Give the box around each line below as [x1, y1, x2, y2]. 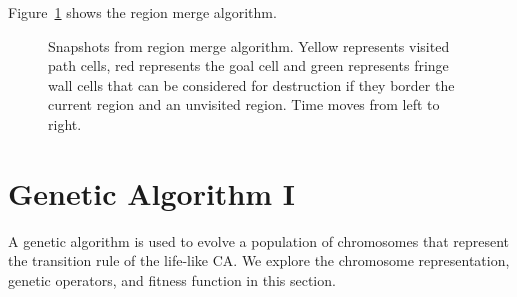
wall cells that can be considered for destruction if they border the [48, 74, 455, 95]
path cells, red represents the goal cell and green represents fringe [48, 55, 449, 76]
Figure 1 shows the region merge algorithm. [8, 2, 277, 22]
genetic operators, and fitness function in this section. [8, 269, 336, 290]
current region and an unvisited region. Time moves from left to [48, 94, 440, 115]
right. [48, 113, 82, 134]
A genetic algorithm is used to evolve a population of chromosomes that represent [8, 230, 510, 251]
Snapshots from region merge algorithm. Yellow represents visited [48, 35, 450, 56]
